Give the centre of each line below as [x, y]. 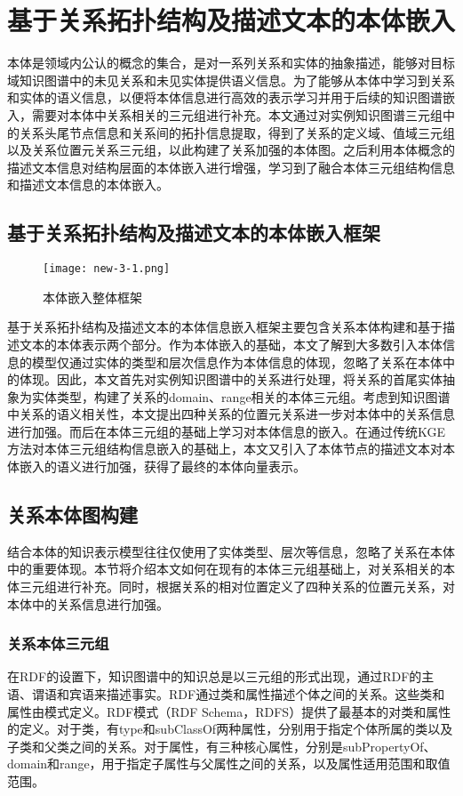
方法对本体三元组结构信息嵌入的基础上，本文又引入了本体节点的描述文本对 [225, 449]
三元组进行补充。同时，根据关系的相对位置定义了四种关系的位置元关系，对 [237, 587]
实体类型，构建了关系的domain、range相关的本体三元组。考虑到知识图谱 [241, 396]
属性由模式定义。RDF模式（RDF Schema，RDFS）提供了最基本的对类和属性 [229, 711]
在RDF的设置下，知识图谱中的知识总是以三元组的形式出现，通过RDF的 [215, 676]
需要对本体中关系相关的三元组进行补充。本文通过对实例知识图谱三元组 [237, 114]
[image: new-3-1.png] [107, 269]
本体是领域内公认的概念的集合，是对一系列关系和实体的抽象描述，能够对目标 [231, 63]
